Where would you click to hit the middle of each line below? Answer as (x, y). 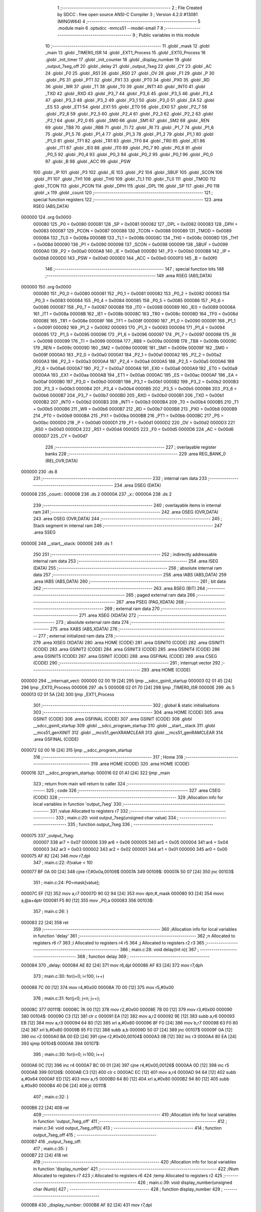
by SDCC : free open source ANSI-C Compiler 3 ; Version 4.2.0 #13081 (128, 15)
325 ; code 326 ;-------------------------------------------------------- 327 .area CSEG (133, 791)
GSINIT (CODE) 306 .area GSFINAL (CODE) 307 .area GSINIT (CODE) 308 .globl (112, 719)
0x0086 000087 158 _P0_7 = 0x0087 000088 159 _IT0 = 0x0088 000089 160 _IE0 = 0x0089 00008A (134, 307)
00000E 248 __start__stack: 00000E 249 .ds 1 (67, 543)
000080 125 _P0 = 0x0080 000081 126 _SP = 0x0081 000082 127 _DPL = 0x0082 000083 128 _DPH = (135, 224)
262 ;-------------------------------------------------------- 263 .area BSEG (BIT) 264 (119, 588)
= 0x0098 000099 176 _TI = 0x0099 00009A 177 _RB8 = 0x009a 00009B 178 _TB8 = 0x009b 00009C (135, 341)
